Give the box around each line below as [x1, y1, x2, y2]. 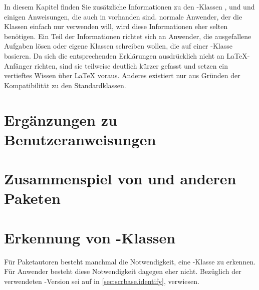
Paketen [4, 188, 61, 208]
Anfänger [4, 60, 33, 71]
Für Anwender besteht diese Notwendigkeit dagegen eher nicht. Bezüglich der [4, 266, 241, 276]
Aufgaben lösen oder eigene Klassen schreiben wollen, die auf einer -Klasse [4, 41, 232, 51]
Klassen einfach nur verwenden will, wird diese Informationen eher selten [4, 21, 228, 32]
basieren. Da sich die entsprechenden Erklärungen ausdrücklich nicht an [4, 50, 224, 61]
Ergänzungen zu [4, 109, 117, 130]
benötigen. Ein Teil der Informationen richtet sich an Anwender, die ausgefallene [4, 31, 251, 41]
